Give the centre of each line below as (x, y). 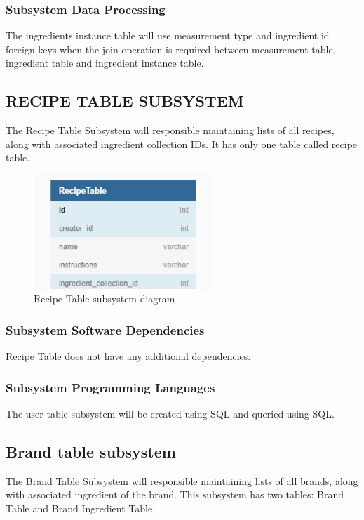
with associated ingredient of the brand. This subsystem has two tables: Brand (175, 494)
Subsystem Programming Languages (110, 387)
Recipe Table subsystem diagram (105, 299)
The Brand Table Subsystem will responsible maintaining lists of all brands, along (182, 480)
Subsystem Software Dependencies (105, 329)
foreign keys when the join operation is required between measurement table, (171, 49)
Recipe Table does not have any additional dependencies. (128, 356)
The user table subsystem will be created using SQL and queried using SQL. (170, 413)
